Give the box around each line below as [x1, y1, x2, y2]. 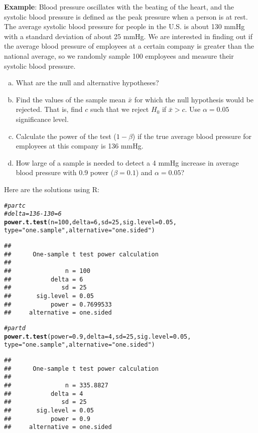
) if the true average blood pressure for [132, 130, 252, 141]
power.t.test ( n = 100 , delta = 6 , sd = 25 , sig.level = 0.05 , [4, 218, 177, 226]
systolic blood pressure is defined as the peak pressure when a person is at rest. [4, 11, 248, 22]
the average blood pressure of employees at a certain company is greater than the [4, 41, 254, 51]
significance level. [16, 113, 69, 124]
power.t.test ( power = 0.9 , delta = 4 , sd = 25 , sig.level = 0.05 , [4, 333, 191, 340]
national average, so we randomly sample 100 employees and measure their [4, 50, 234, 61]
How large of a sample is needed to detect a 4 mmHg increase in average [16, 157, 239, 168]
